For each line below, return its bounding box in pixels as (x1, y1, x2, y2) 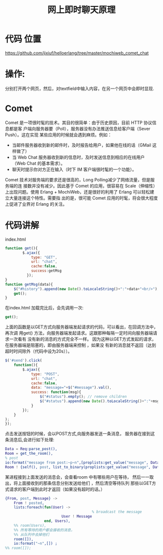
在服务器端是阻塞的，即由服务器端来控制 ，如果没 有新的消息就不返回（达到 (5, 342, 156, 348)
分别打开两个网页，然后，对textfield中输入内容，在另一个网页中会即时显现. (5, 86, 154, 91)
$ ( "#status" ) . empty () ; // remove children (39, 394, 127, 399)
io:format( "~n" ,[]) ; (14, 541, 57, 546)
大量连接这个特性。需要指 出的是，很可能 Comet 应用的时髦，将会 (9, 195, 141, 201)
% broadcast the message (92, 509, 142, 515)
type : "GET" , (31, 255, 57, 260)
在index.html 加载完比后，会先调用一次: (5, 305, 84, 311)
